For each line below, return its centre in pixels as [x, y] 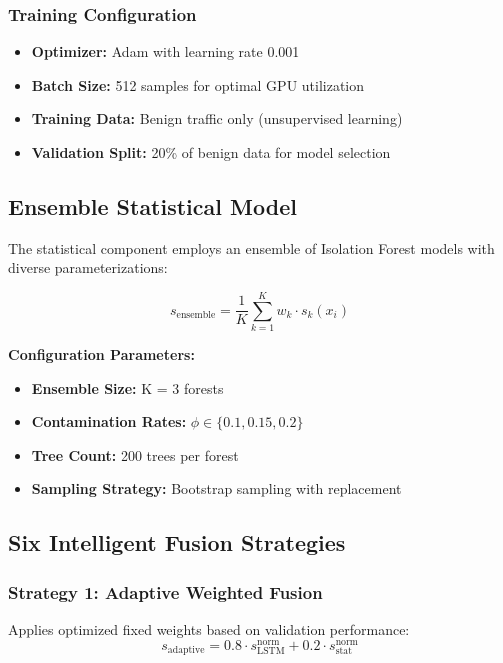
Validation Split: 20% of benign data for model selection [211, 152]
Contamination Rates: [109, 421]
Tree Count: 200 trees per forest [135, 454]
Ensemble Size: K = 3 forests [127, 387]
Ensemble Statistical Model [152, 205]
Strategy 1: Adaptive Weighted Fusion [165, 591]
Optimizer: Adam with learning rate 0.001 [165, 51]
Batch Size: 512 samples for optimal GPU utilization [198, 84]
